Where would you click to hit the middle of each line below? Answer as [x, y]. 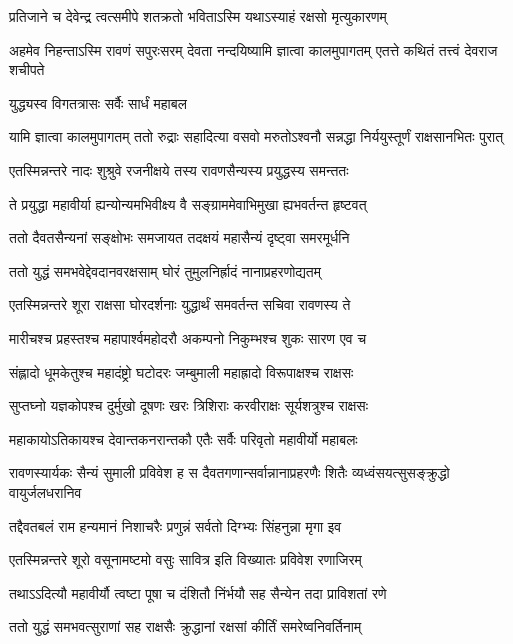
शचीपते [27, 69]
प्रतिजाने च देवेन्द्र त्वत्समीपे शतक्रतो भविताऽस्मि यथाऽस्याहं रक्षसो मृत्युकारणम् [198, 16]
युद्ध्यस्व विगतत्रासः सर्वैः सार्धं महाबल [98, 102]
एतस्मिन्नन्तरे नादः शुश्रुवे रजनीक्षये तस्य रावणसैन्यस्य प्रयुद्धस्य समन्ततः [179, 169]
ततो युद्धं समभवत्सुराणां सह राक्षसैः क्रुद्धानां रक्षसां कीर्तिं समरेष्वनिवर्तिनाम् [185, 626]
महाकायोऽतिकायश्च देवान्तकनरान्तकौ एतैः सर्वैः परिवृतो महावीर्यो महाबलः [183, 438]
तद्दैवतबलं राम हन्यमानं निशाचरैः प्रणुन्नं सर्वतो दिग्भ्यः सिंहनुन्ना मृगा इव [175, 525]
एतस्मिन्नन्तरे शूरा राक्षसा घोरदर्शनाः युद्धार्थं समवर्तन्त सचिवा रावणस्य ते [180, 304]
